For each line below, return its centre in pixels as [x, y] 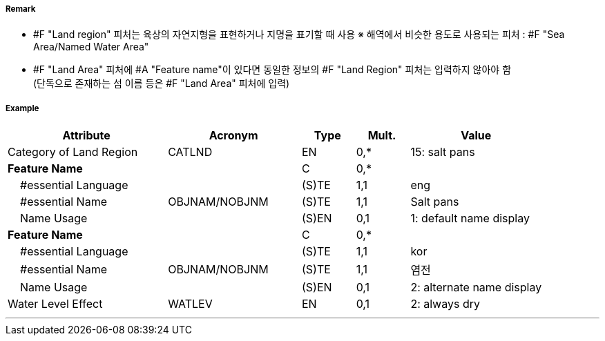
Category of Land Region [73, 152]
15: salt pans [443, 152]
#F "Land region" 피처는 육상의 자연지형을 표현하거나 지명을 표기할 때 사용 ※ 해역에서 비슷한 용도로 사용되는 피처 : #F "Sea [299, 35]
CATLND [190, 152]
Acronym [233, 136]
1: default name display [470, 218]
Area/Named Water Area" [91, 47]
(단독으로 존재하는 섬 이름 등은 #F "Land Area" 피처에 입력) [162, 84]
